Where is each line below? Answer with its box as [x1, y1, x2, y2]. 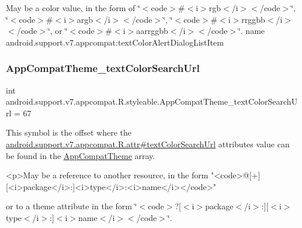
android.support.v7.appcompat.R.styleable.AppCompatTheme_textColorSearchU [6, 95, 298, 108]
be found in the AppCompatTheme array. [6, 149, 155, 161]
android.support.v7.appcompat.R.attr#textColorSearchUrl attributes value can [6, 137, 290, 150]
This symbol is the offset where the [6, 126, 131, 139]
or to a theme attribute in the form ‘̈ [6, 200, 137, 212]
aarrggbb [136, 25, 168, 37]
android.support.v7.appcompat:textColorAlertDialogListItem [6, 36, 224, 48]
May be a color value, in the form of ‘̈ [6, 2, 140, 13]
